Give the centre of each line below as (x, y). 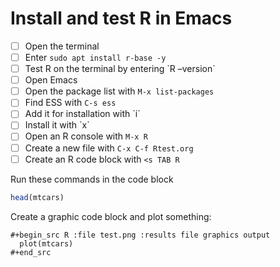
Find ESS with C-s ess (70, 103)
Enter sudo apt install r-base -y (95, 57)
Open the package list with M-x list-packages (119, 91)
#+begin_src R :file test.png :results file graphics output (140, 235)
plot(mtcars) (46, 243)
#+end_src (31, 252)
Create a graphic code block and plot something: (111, 216)
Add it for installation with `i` (82, 114)
